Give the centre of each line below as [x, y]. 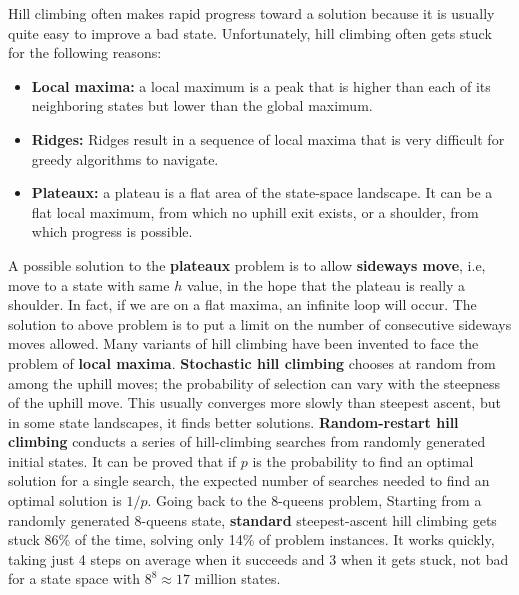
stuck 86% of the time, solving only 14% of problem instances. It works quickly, [251, 539]
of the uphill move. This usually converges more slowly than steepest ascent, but [254, 402]
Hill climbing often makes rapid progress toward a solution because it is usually [251, 13]
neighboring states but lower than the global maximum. [202, 105]
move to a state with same [89, 284]
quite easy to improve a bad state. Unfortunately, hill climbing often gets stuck [250, 32]
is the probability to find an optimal [363, 460]
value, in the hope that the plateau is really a [326, 284]
